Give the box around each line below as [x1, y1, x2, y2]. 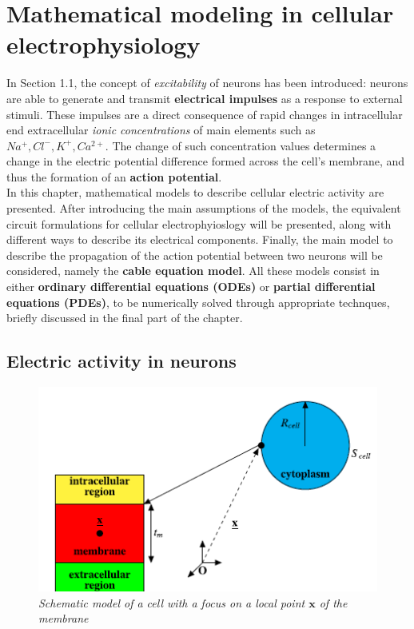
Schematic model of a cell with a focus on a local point [38, 594, 305, 611]
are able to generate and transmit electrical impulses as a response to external [6, 90, 403, 106]
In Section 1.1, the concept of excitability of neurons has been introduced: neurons [6, 74, 408, 91]
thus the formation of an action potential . [6, 168, 222, 185]
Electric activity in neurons [6, 348, 237, 373]
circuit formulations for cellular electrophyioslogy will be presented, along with [6, 215, 392, 232]
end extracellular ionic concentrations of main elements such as [6, 121, 316, 138]
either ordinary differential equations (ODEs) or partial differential [6, 278, 376, 295]
